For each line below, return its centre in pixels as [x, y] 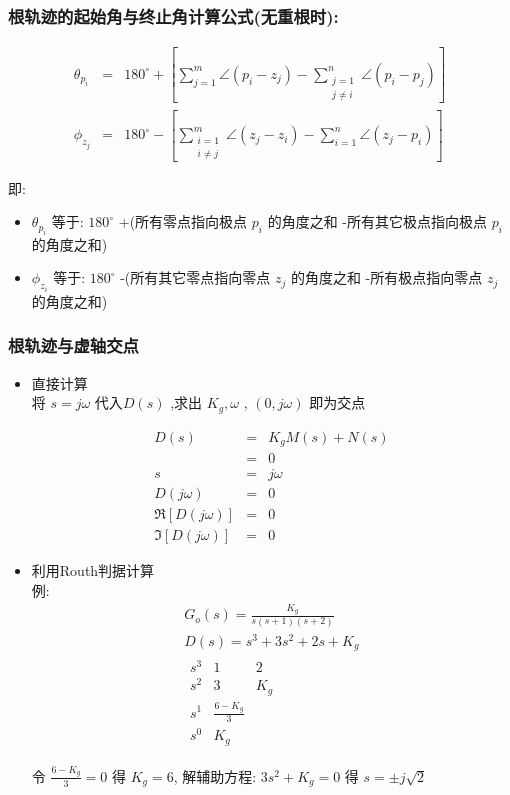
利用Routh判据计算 [93, 570]
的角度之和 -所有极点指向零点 [386, 277]
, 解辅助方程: [215, 775]
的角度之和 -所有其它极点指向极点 [377, 221]
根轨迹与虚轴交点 [73, 345]
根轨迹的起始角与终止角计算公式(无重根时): [173, 15]
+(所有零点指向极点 [183, 221]
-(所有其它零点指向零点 [195, 277]
